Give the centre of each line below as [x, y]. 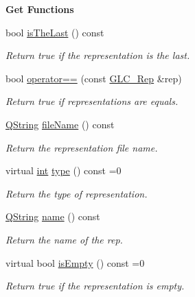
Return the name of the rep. [64, 239]
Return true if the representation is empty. [95, 286]
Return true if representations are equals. [92, 101]
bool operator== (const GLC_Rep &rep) [94, 78]
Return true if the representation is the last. [98, 55]
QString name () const [53, 216]
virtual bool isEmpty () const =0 [75, 262]
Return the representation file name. [82, 147]
